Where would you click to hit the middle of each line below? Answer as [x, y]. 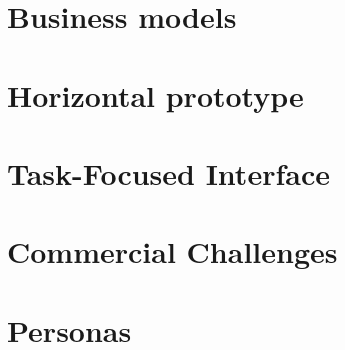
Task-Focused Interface [168, 172]
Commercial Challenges [172, 251]
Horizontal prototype [155, 94]
